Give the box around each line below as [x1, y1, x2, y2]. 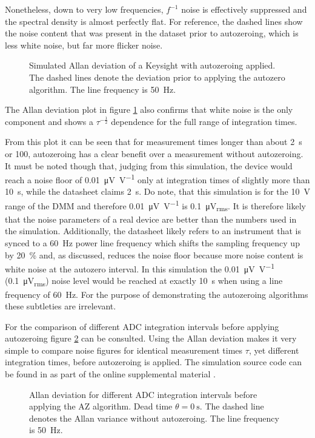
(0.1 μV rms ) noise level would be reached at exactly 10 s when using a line [5, 274, 283, 289]
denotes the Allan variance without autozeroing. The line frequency [29, 411, 279, 424]
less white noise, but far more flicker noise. [5, 38, 163, 51]
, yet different [248, 343, 299, 356]
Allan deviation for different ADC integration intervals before [29, 388, 257, 400]
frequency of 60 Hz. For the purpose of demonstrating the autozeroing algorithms [5, 288, 308, 300]
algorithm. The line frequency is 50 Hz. [29, 83, 176, 95]
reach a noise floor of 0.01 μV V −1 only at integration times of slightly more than [5, 172, 310, 186]
